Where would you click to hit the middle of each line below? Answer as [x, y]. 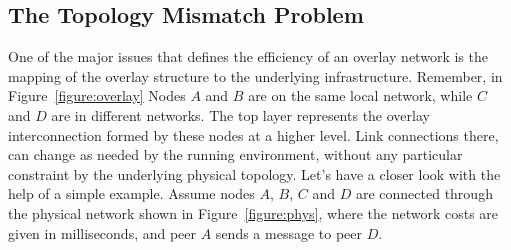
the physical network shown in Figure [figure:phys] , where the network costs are [253, 212]
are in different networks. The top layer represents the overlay [240, 114]
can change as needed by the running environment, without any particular [235, 154]
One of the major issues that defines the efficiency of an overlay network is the [248, 56]
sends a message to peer [288, 232]
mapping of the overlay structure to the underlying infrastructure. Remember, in [255, 75]
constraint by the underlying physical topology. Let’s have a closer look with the [254, 173]
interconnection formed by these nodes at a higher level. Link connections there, [253, 134]
